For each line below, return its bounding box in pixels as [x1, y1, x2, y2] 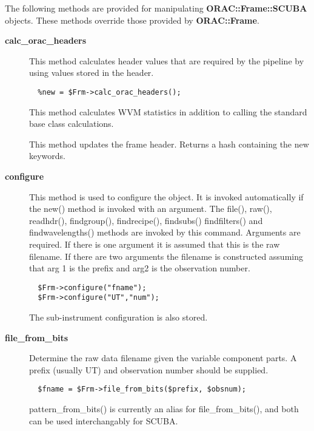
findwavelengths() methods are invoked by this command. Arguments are [29, 226, 301, 239]
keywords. [29, 149, 66, 162]
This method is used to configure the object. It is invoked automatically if [29, 190, 304, 203]
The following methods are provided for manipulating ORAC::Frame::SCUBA [5, 2, 307, 14]
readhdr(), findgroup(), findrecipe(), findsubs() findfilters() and [29, 214, 263, 226]
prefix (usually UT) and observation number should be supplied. [29, 363, 269, 376]
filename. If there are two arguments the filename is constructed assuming [29, 249, 303, 262]
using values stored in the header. [29, 66, 154, 79]
